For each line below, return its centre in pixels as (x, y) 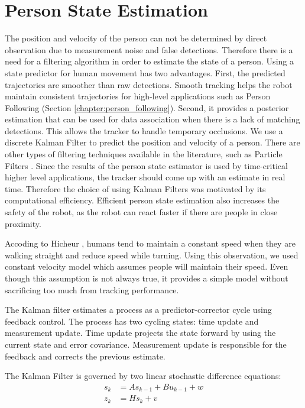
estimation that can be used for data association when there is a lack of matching (152, 119)
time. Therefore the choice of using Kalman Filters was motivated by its (135, 188)
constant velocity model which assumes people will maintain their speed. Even (147, 266)
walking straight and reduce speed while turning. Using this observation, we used (152, 255)
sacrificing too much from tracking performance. (92, 289)
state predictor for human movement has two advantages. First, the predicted (145, 72)
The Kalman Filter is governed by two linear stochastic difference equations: (143, 376)
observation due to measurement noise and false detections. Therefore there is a (149, 49)
